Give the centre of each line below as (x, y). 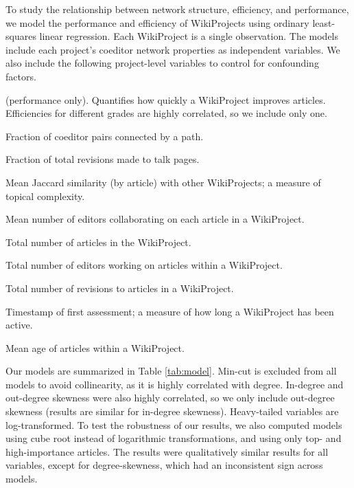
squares (21, 36)
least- (324, 22)
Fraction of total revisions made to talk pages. (103, 159)
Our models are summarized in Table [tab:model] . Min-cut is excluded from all (171, 371)
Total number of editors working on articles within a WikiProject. (144, 265)
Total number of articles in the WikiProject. (98, 242)
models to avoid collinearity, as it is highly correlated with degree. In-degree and (175, 384)
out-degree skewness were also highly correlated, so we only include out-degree (170, 398)
